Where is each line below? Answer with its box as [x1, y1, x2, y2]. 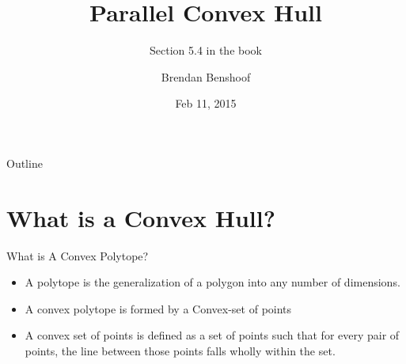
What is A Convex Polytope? [6, 247, 149, 264]
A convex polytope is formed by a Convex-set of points [25, 300, 292, 317]
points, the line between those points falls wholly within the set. [25, 343, 336, 358]
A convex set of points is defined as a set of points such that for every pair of [25, 327, 400, 343]
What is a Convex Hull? [6, 201, 275, 233]
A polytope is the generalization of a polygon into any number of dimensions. [25, 274, 400, 290]
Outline [6, 154, 43, 171]
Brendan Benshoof [161, 68, 251, 85]
